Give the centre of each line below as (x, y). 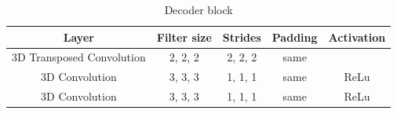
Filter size (184, 37)
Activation (357, 37)
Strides (242, 37)
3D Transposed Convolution (79, 57)
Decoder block (198, 9)
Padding (295, 37)
